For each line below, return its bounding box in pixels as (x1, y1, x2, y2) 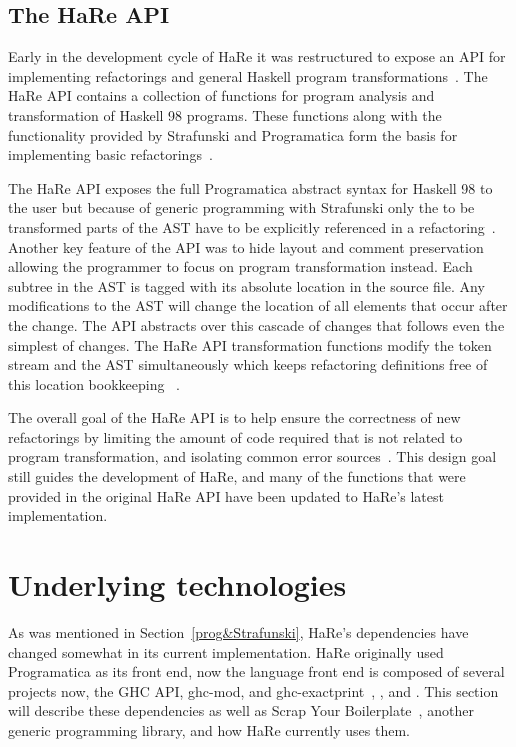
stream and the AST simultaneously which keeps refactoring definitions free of (8, 354, 488, 375)
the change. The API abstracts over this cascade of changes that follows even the (8, 314, 505, 335)
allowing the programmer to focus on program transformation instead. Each (8, 256, 473, 277)
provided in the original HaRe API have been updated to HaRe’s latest (8, 485, 444, 506)
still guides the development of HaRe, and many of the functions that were (8, 466, 466, 487)
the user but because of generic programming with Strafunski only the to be (8, 197, 475, 218)
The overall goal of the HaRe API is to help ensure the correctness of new (8, 407, 461, 428)
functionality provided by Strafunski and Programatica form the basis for (8, 124, 458, 145)
